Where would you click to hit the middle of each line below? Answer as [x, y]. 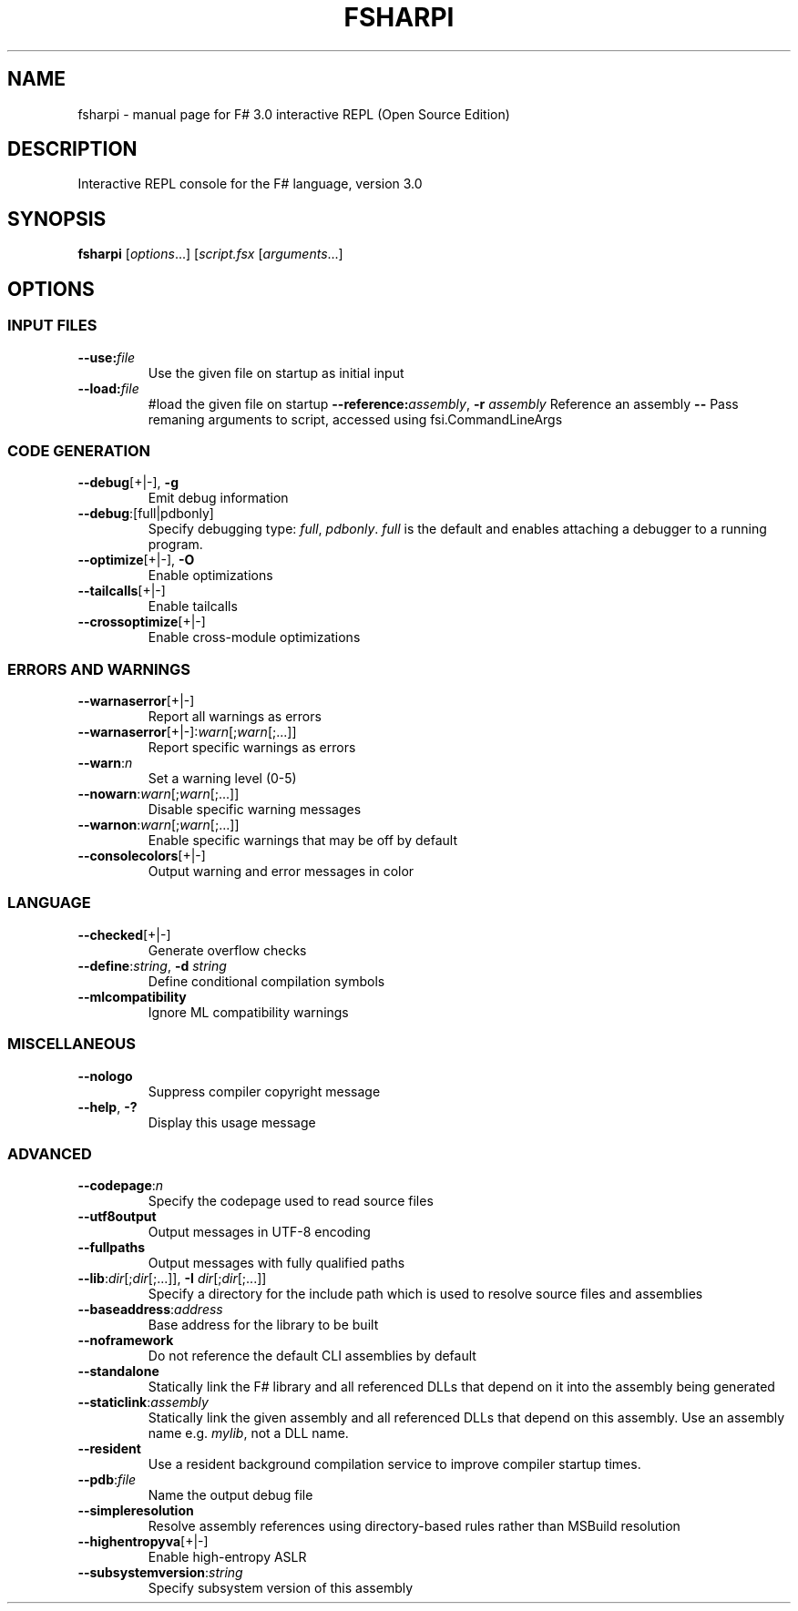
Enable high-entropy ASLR [227, 1557]
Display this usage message [232, 1122]
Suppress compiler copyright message [264, 1091]
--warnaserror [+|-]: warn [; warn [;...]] [187, 732]
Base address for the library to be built [263, 1325]
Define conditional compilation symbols [266, 981]
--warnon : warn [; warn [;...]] [159, 825]
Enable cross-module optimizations [254, 637]
